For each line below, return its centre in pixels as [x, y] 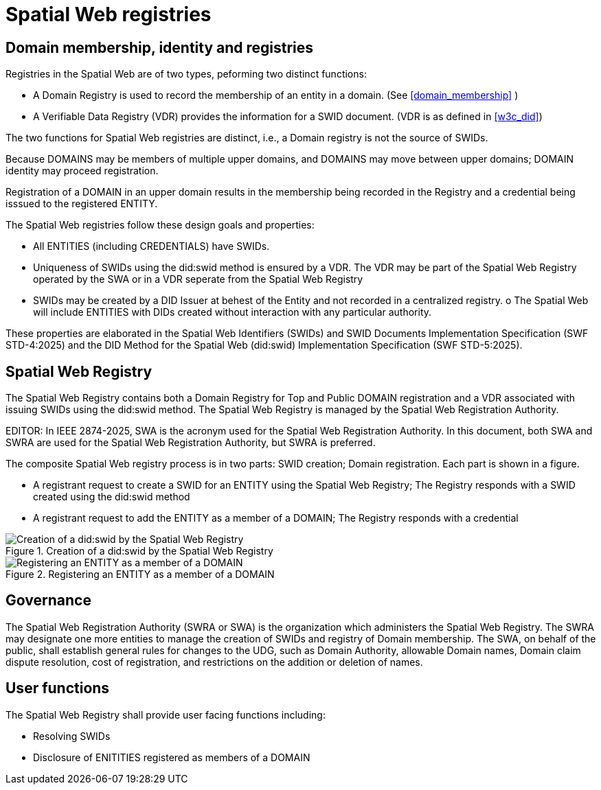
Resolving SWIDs [72, 736]
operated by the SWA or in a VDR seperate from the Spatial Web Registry [198, 279]
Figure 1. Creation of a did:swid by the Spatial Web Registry [139, 551]
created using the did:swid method [112, 497]
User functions [58, 688]
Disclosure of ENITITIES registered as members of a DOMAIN [172, 757]
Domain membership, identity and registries [160, 47]
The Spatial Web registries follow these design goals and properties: [160, 225]
